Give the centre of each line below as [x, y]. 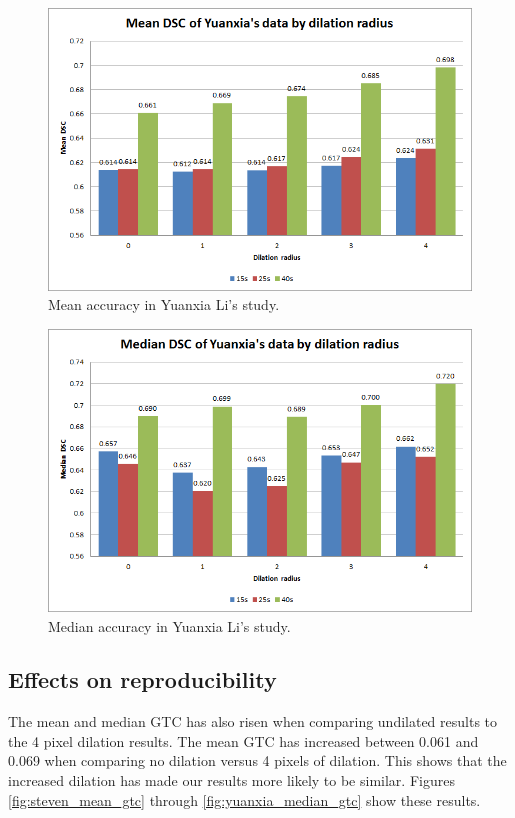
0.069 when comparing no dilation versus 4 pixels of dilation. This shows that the [257, 760]
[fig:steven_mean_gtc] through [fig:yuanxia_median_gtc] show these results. [244, 799]
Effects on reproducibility [142, 679]
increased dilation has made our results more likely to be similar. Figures [231, 780]
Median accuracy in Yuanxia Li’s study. [169, 625]
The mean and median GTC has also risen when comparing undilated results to [253, 721]
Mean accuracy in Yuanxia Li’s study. [164, 304]
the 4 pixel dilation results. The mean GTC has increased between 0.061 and [243, 740]
